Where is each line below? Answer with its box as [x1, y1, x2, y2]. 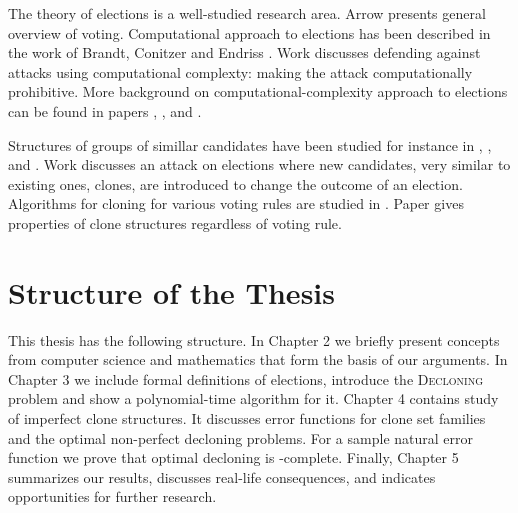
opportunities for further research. [8, 486, 217, 507]
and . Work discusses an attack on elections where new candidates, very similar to [8, 154, 511, 175]
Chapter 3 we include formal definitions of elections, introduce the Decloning [8, 368, 483, 389]
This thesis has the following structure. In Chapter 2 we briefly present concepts [8, 329, 500, 350]
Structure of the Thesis [8, 271, 335, 312]
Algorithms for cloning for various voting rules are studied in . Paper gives [8, 193, 464, 214]
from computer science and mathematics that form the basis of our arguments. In [8, 349, 508, 370]
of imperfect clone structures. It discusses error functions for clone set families [8, 408, 486, 429]
